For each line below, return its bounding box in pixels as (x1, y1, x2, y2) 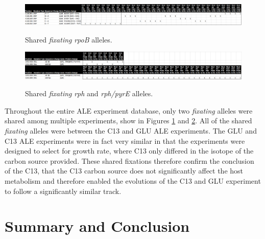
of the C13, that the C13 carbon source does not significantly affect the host (5, 165, 244, 176)
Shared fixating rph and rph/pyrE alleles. (25, 88, 153, 99)
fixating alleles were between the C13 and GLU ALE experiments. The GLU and (5, 125, 257, 136)
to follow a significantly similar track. (5, 185, 122, 196)
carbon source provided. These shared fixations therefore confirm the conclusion (5, 155, 254, 166)
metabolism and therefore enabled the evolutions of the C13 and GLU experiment (5, 175, 261, 186)
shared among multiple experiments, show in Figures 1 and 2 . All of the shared (5, 115, 252, 126)
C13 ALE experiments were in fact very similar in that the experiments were (5, 135, 245, 146)
